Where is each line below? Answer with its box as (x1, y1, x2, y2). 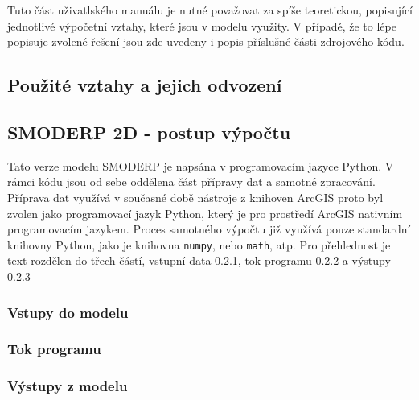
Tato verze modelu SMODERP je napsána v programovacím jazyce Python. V (7, 157, 394, 174)
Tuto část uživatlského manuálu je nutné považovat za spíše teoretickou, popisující (7, 2, 413, 18)
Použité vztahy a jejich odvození (7, 72, 282, 97)
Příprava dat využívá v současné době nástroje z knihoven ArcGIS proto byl (7, 188, 384, 205)
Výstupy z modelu (7, 376, 128, 396)
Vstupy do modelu (7, 302, 129, 322)
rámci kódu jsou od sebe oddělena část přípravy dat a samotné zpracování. (7, 173, 376, 190)
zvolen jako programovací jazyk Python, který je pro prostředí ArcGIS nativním (7, 204, 403, 221)
